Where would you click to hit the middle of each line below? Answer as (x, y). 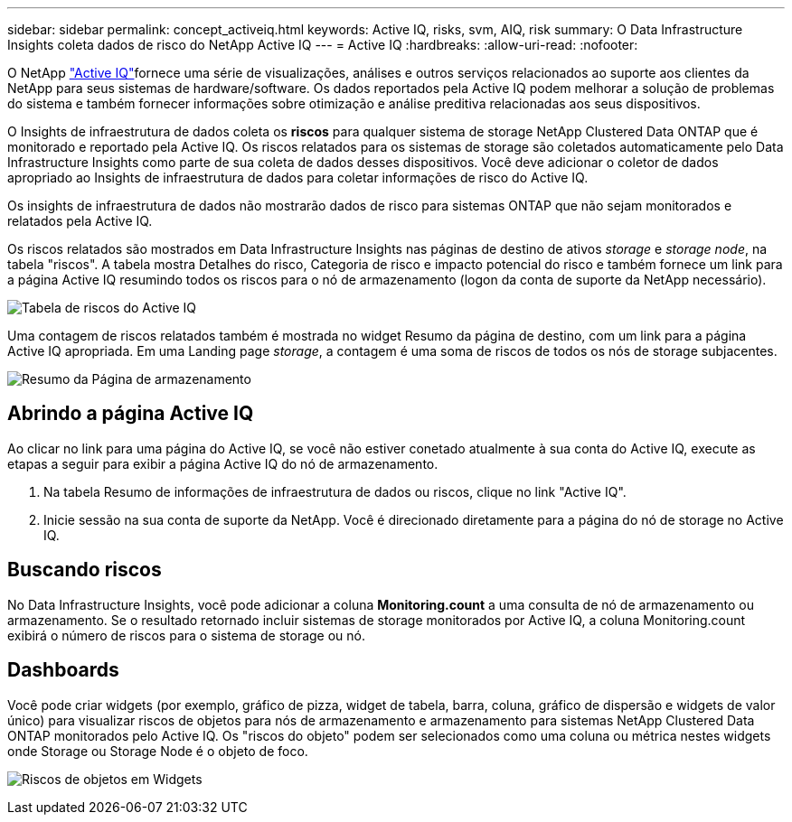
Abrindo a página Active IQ (131, 414)
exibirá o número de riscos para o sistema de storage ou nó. (187, 635)
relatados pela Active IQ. (80, 221)
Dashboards (63, 670)
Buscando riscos (85, 570)
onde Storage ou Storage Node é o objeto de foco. (158, 751)
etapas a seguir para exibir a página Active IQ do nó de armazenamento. (223, 463)
